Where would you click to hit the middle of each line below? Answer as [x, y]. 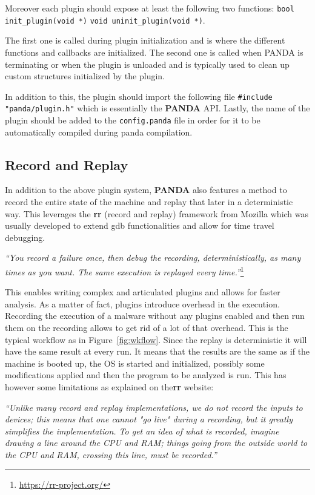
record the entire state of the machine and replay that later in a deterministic [149, 202]
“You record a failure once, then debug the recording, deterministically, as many [153, 257]
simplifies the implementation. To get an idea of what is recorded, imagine [142, 431]
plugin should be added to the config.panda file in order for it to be [133, 120]
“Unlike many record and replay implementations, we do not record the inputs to [154, 407]
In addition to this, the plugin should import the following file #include [139, 96]
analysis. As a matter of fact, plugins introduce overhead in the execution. [142, 303]
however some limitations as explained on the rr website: [109, 387]
